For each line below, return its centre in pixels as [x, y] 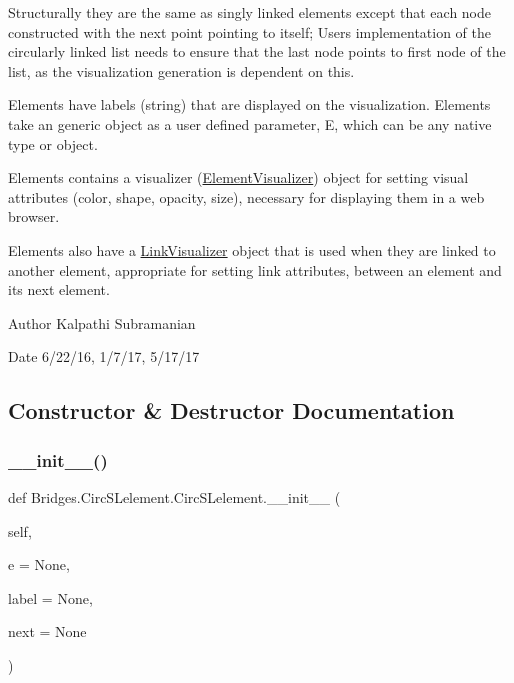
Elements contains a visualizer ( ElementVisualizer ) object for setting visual [238, 177]
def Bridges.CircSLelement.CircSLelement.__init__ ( [174, 496]
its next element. [59, 289]
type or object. [53, 143]
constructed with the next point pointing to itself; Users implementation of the [250, 31]
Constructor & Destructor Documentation [231, 410]
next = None [47, 631]
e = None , [39, 564]
